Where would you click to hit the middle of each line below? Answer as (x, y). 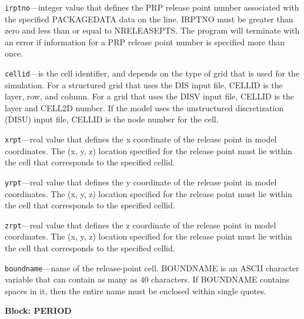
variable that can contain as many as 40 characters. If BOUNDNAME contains (147, 279)
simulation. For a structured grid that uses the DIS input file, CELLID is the (144, 84)
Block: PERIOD (38, 310)
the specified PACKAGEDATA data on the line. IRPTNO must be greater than (149, 19)
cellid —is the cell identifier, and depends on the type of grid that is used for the (152, 73)
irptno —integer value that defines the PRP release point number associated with (152, 7)
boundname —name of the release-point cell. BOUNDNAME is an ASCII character (152, 268)
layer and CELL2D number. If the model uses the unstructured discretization (144, 107)
